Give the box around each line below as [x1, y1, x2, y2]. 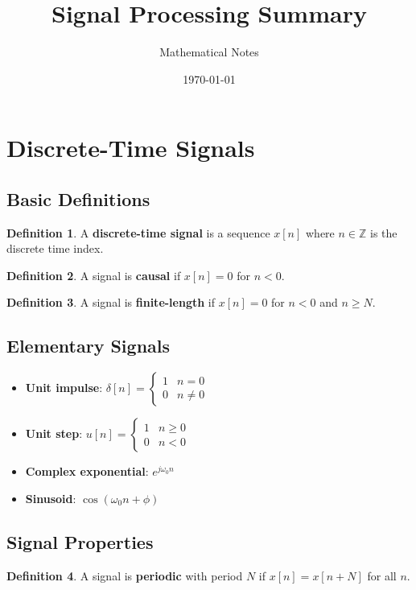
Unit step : [25, 425, 83, 442]
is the [369, 224, 397, 241]
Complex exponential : [25, 463, 149, 480]
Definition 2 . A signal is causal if [6, 266, 181, 283]
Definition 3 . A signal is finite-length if [6, 294, 216, 311]
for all [367, 567, 397, 584]
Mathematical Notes [159, 43, 259, 60]
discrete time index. [6, 240, 104, 257]
